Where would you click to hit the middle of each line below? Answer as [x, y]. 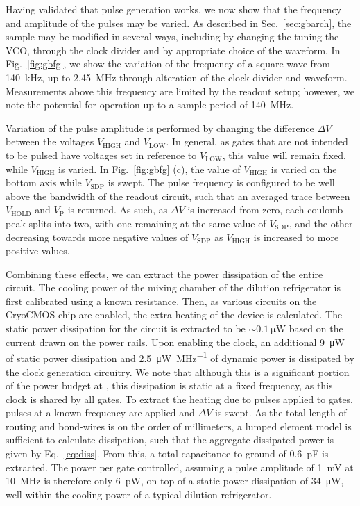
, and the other [321, 223]
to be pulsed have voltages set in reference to [101, 155]
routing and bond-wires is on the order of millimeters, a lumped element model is [179, 426]
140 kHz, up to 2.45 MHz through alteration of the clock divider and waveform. [177, 77]
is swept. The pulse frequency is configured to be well [221, 182]
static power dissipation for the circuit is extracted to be [126, 328]
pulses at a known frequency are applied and [100, 413]
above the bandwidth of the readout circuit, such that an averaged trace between [178, 196]
